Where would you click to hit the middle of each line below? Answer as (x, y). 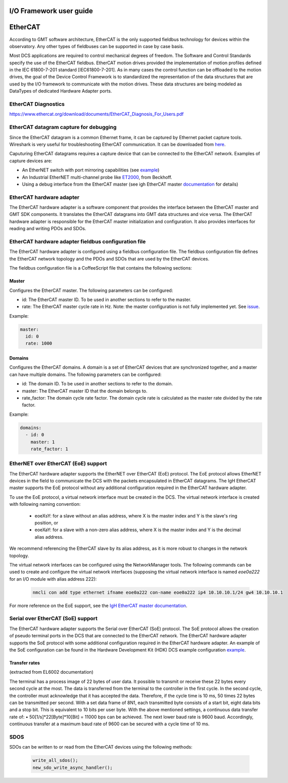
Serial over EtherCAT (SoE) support (54, 619)
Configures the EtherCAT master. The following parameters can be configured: (91, 290)
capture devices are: (31, 161)
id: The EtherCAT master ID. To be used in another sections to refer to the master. (107, 299)
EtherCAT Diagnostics (37, 104)
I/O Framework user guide (51, 11)
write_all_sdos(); (55, 760)
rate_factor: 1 (49, 449)
